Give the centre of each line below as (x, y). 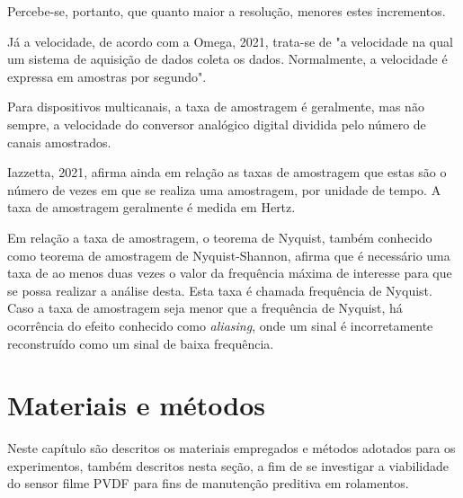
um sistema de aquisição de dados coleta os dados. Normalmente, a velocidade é (227, 59)
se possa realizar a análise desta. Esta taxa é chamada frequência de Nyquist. (220, 290)
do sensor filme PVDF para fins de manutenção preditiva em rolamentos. (208, 483)
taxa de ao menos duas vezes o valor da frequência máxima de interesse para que (230, 273)
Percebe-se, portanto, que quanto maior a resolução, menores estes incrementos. (227, 11)
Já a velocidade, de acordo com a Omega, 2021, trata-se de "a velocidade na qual (230, 41)
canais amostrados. (59, 142)
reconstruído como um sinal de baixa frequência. (141, 343)
